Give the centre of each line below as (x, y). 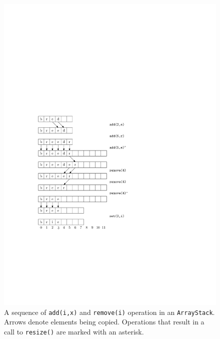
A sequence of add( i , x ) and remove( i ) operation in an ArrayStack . (109, 312)
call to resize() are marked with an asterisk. (74, 331)
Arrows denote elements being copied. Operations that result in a (104, 322)
